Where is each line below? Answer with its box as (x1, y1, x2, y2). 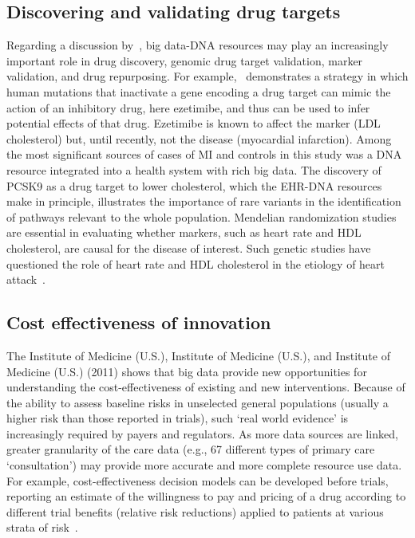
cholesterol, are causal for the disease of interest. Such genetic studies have (6, 239, 371, 256)
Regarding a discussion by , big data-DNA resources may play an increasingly (6, 37, 389, 53)
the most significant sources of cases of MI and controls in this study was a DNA (6, 146, 402, 163)
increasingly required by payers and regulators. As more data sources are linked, (6, 425, 398, 442)
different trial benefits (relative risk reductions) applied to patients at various (6, 503, 384, 520)
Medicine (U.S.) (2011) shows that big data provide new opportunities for (6, 363, 367, 379)
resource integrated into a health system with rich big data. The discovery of (6, 161, 381, 178)
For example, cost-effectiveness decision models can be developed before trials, (6, 472, 389, 489)
